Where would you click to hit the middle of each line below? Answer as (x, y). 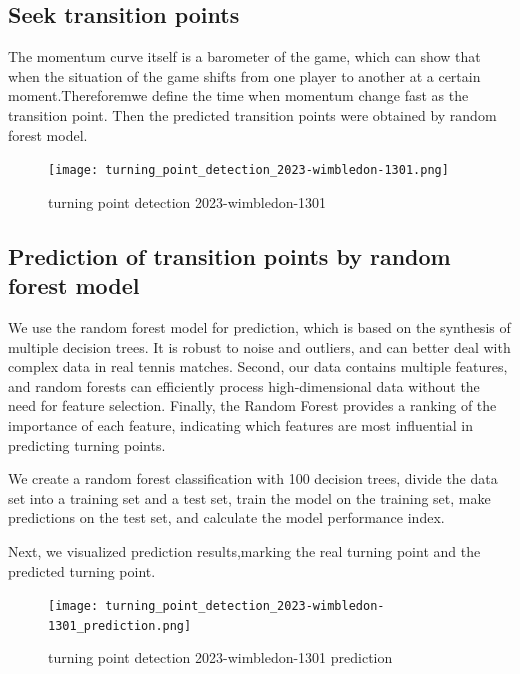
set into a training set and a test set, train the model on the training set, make (249, 497)
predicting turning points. (87, 444)
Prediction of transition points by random (229, 255)
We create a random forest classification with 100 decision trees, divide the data (253, 478)
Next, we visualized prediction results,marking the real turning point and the (244, 550)
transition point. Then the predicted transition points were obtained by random (252, 114)
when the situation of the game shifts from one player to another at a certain (244, 75)
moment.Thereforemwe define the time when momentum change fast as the (238, 95)
